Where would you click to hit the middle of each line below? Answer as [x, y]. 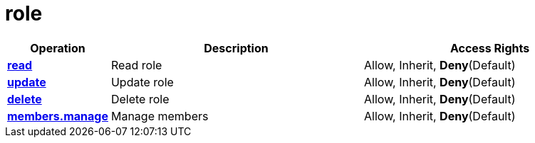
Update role [142, 82]
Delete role [140, 99]
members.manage [58, 116]
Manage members [160, 116]
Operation [58, 48]
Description [236, 48]
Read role [136, 65]
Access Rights [490, 48]
